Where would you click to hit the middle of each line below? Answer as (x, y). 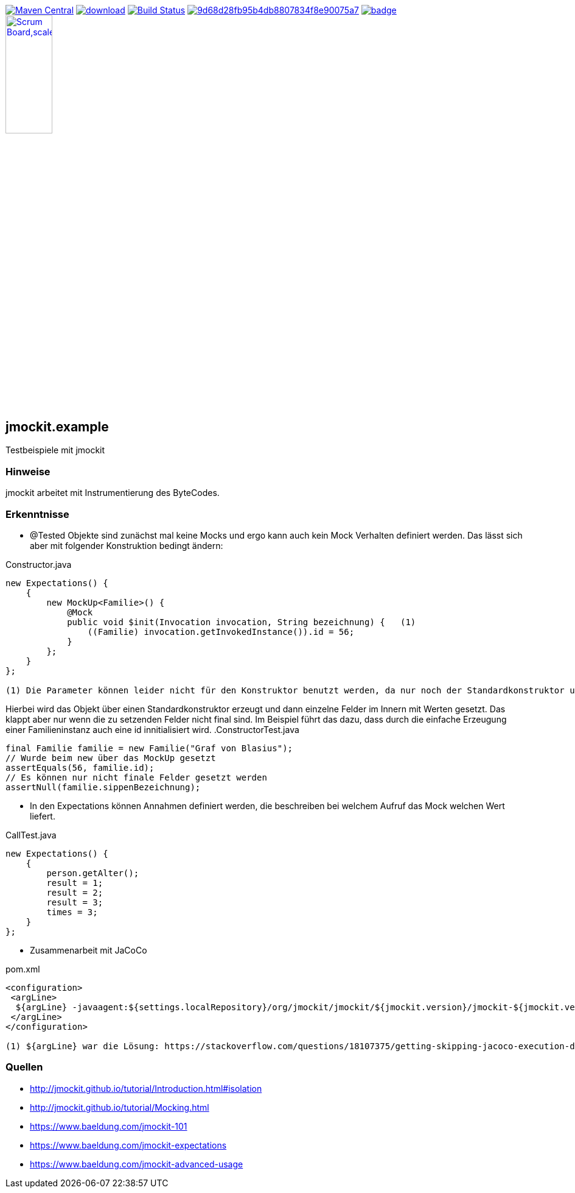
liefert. (43, 816)
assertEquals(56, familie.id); (80, 767)
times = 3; (72, 912)
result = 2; (75, 892)
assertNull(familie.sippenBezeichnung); (103, 787)
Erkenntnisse (37, 514)
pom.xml (23, 969)
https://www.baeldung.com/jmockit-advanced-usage (137, 1164)
